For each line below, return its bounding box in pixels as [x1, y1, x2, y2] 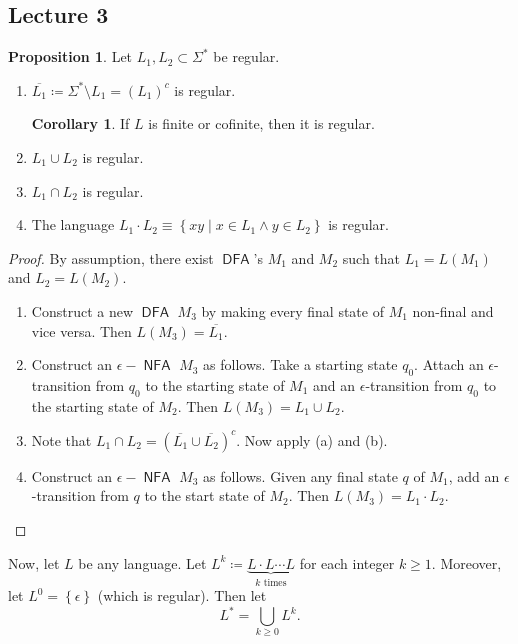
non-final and [412, 300, 494, 321]
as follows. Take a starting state [203, 354, 398, 375]
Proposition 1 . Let [8, 46, 133, 67]
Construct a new [31, 300, 134, 321]
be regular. [213, 46, 280, 67]
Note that [31, 429, 92, 450]
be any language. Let [78, 552, 207, 573]
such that [342, 247, 401, 268]
